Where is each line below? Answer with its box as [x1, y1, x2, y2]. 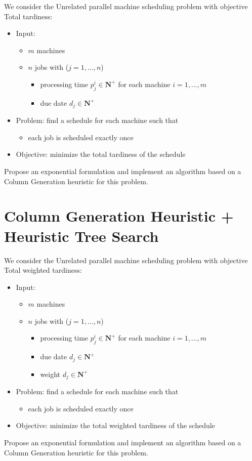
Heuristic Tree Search [4, 225, 159, 246]
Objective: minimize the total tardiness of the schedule [16, 149, 186, 159]
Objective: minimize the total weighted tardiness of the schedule [16, 420, 215, 431]
